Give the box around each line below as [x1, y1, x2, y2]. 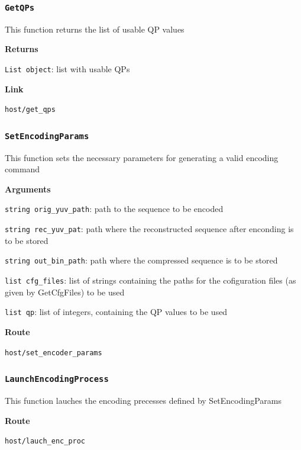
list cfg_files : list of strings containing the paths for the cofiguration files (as [5, 274, 296, 286]
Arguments [5, 182, 51, 195]
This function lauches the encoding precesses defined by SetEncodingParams [5, 394, 281, 406]
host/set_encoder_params [5, 348, 102, 357]
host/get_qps [5, 105, 56, 114]
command [5, 163, 40, 175]
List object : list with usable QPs [5, 62, 130, 75]
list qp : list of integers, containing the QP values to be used [5, 306, 228, 318]
